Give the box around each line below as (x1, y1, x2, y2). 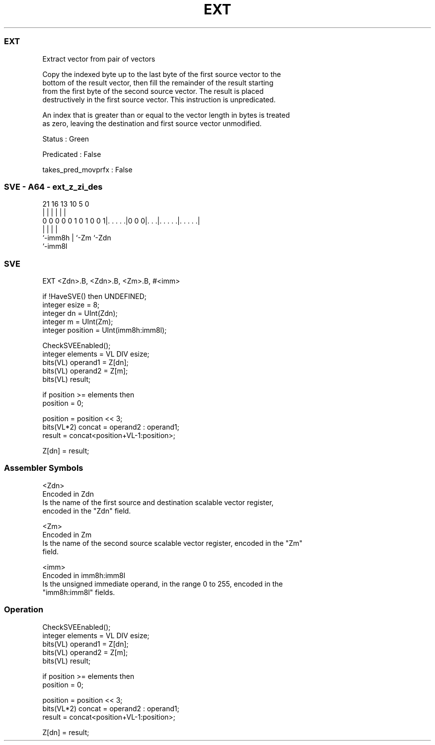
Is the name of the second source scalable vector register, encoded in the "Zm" (42, 538, 303, 547)
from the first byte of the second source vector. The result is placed (42, 86, 264, 95)
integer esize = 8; (42, 300, 100, 309)
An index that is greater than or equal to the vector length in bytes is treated (42, 110, 290, 119)
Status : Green (42, 134, 89, 143)
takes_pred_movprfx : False (42, 165, 133, 174)
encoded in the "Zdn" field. (42, 506, 131, 515)
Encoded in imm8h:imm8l (42, 571, 126, 580)
